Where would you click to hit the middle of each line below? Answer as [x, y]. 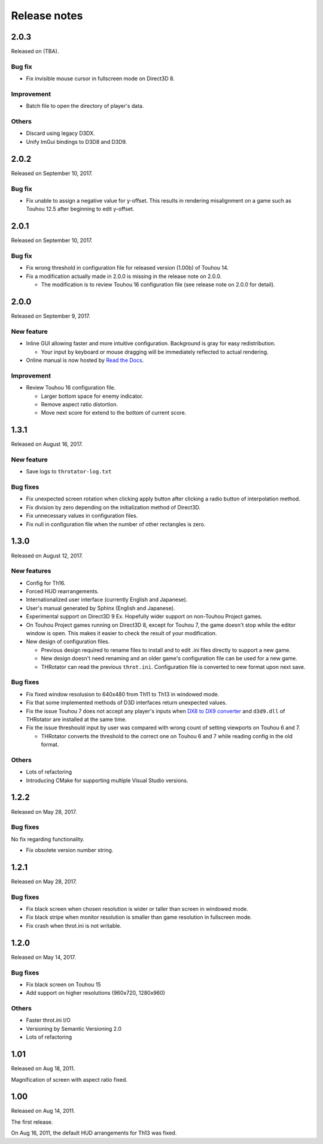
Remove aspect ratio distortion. [80, 404]
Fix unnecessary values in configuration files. [82, 516]
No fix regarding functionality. [48, 839]
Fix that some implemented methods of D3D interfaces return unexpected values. [127, 703]
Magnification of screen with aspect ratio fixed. [69, 1079]
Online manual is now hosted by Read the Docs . [85, 360]
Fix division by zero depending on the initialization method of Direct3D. [113, 507]
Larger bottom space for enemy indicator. [92, 396]
